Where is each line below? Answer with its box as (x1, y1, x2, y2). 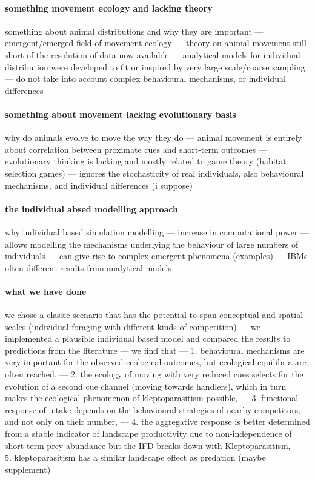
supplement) (5, 462, 51, 475)
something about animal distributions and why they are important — (5, 24, 264, 37)
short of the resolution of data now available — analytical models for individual (5, 48, 300, 61)
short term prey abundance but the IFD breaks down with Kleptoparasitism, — (5, 439, 302, 451)
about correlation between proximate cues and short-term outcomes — (5, 143, 267, 155)
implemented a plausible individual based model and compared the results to (5, 332, 291, 345)
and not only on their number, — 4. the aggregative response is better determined (5, 415, 310, 428)
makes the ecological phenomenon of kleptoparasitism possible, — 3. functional (5, 391, 299, 404)
